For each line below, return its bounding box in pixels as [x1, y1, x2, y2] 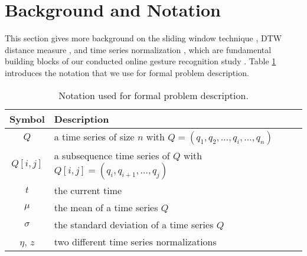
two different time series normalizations [54, 234, 217, 248]
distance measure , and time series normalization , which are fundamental [5, 43, 272, 55]
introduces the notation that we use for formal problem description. [5, 66, 249, 78]
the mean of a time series [54, 200, 158, 214]
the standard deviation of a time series [54, 217, 214, 231]
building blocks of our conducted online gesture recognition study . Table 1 [5, 55, 276, 67]
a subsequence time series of [54, 148, 170, 162]
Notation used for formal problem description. [58, 88, 249, 102]
